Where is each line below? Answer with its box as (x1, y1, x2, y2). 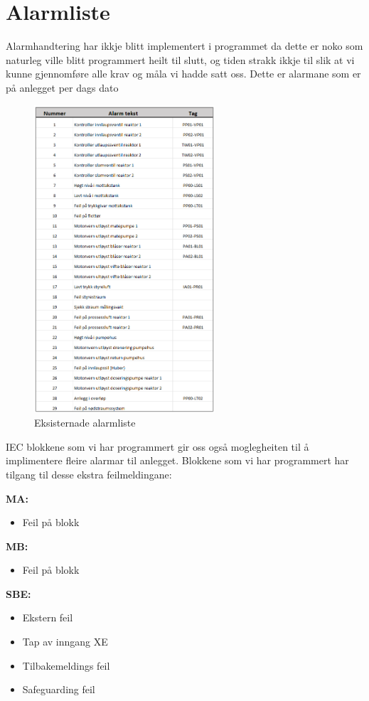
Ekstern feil (22, 610, 73, 625)
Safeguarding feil (22, 682, 95, 697)
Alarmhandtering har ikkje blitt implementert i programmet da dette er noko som (6, 38, 363, 53)
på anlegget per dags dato (6, 80, 119, 95)
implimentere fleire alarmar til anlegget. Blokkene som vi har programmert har (6, 453, 349, 468)
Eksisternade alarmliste (34, 415, 136, 430)
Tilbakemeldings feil (22, 658, 110, 673)
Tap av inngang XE (22, 634, 108, 649)
